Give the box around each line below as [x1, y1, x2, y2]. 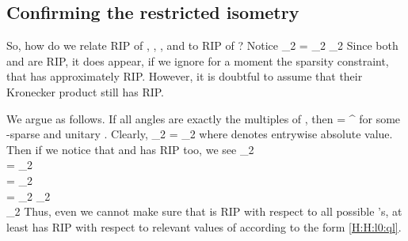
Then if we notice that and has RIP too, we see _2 [6, 141, 254, 157]
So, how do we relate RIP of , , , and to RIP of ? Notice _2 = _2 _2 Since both [6, 37, 398, 54]
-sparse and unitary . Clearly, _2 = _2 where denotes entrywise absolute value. [6, 126, 393, 142]
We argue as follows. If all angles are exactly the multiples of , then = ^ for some [6, 110, 401, 126]
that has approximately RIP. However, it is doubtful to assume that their [6, 68, 363, 85]
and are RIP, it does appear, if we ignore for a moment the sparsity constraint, [6, 52, 389, 69]
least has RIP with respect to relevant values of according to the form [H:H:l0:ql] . [6, 218, 402, 235]
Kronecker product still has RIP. [6, 83, 165, 100]
